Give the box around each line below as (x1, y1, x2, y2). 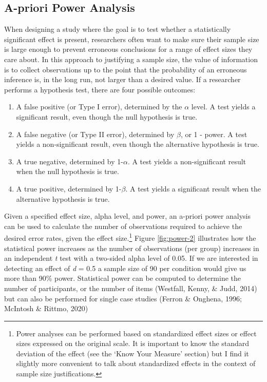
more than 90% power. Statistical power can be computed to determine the (4, 273, 241, 283)
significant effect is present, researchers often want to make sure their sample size (4, 33, 259, 44)
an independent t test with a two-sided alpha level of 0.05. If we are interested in (4, 253, 258, 263)
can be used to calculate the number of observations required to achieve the (4, 220, 242, 231)
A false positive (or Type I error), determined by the (16, 101, 182, 112)
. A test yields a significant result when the (125, 183, 261, 194)
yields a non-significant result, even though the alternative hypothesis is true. (16, 139, 259, 149)
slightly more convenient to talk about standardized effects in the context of (16, 358, 256, 369)
